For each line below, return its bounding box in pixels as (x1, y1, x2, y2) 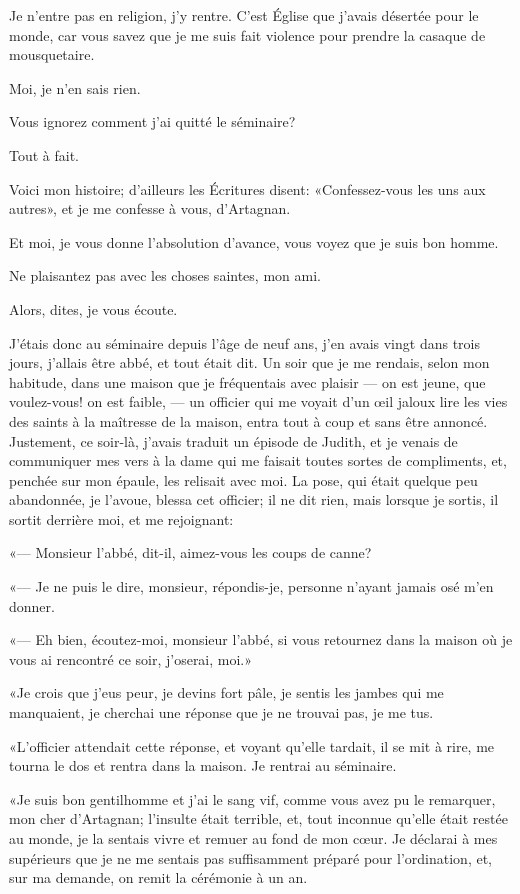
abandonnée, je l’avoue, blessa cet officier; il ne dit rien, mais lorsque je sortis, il (9, 489, 499, 510)
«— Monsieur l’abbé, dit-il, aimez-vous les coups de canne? (9, 542, 372, 563)
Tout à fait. (9, 144, 80, 165)
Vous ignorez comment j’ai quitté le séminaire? (9, 111, 296, 132)
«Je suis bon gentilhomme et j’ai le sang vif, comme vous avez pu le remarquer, (9, 788, 496, 809)
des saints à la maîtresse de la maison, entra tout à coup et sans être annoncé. (9, 410, 488, 431)
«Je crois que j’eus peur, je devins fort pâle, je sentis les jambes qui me (9, 682, 444, 703)
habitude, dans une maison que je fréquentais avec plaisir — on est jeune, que (9, 371, 486, 392)
